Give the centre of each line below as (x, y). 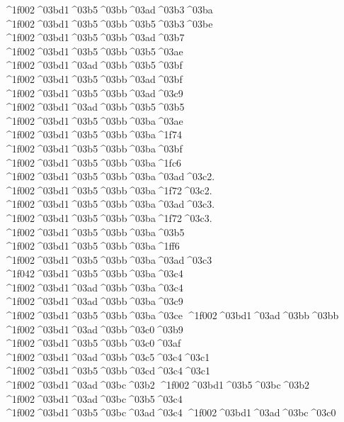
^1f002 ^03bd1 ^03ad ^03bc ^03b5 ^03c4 (93, 398)
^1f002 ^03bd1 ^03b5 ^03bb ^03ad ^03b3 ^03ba (108, 9)
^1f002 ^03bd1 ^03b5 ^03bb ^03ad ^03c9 (93, 93)
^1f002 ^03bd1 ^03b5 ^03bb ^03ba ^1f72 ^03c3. (108, 217)
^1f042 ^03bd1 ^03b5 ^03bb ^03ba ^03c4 (93, 273)
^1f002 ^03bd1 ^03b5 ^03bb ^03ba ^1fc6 (93, 162)
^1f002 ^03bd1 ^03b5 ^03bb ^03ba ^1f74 (93, 134)
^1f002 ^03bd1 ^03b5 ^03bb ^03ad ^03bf (93, 78)
